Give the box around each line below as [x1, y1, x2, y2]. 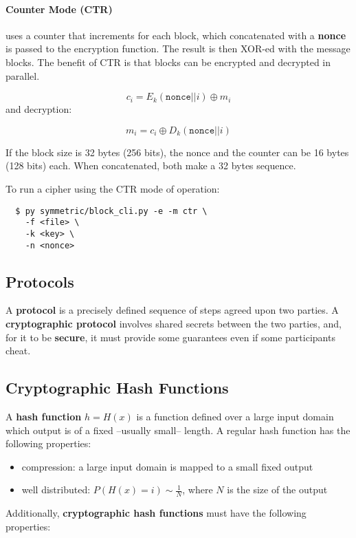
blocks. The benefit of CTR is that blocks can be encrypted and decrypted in [5, 54, 331, 69]
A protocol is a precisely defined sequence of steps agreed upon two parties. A [5, 303, 339, 317]
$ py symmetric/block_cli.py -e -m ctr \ [15, 206, 208, 216]
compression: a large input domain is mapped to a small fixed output [21, 459, 313, 473]
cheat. [5, 343, 31, 358]
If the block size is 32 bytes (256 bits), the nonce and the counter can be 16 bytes [5, 144, 349, 159]
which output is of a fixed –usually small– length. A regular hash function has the [5, 422, 351, 437]
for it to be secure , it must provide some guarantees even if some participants [5, 330, 335, 344]
